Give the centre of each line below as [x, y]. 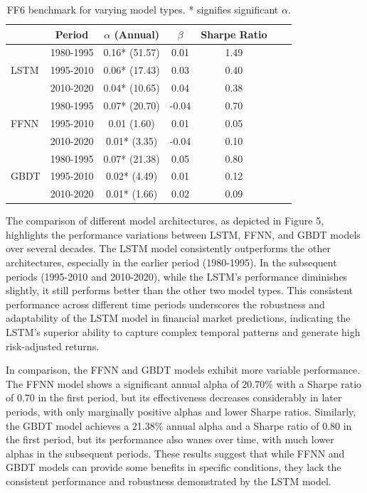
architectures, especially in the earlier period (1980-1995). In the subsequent [171, 262]
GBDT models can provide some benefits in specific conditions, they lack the [174, 467]
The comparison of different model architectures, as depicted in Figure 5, [165, 221]
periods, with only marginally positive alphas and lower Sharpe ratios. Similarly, [181, 411]
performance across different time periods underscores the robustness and [165, 304]
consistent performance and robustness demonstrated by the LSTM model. [169, 481]
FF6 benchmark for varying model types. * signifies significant [143, 9]
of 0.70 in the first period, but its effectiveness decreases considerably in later [174, 397]
